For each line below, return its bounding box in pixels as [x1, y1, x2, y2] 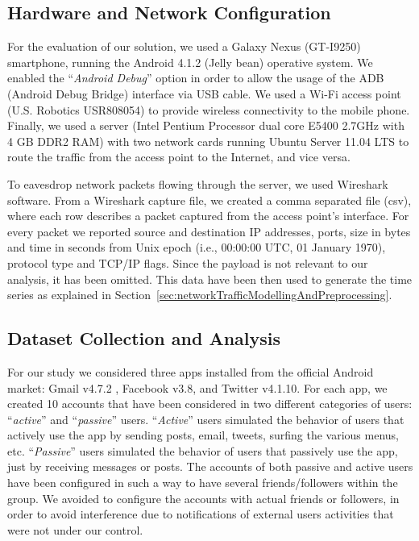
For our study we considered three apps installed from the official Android [7, 363, 374, 380]
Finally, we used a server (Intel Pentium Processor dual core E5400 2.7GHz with [7, 117, 404, 134]
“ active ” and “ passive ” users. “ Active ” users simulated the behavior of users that [7, 410, 404, 427]
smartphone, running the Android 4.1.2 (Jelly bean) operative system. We [7, 53, 373, 70]
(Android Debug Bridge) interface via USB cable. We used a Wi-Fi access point [7, 85, 401, 102]
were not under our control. [7, 521, 143, 538]
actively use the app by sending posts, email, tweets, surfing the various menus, [7, 427, 399, 443]
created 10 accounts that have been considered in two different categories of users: [7, 395, 413, 412]
